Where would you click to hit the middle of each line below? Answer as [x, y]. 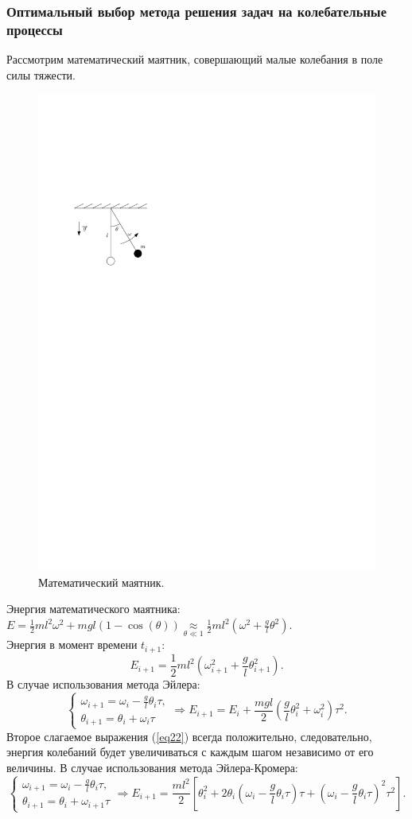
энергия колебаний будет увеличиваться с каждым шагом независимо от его [190, 752]
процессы [35, 29]
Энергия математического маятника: [93, 609]
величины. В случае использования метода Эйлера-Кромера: [152, 767]
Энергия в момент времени [72, 644]
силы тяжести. [41, 74]
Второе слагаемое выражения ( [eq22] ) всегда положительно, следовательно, [189, 736]
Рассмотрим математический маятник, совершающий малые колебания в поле [195, 59]
